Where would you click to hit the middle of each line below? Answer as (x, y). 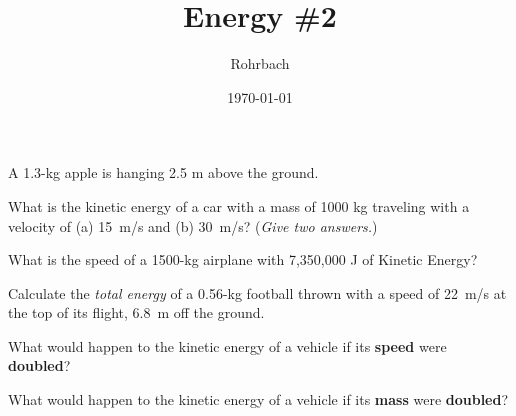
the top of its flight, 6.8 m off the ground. (136, 312)
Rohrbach (260, 63)
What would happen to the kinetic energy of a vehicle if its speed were (227, 345)
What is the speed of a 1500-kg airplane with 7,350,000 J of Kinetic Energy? (243, 259)
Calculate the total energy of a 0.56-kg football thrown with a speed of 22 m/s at (257, 292)
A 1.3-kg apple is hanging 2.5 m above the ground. (163, 172)
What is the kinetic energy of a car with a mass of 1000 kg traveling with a (239, 205)
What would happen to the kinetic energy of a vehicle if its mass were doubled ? (258, 399)
